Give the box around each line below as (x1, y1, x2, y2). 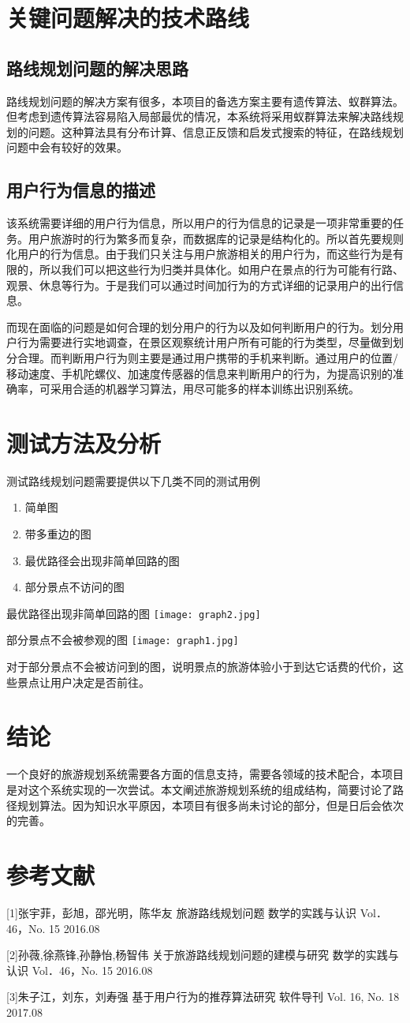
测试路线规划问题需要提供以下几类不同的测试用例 (6, 472, 260, 489)
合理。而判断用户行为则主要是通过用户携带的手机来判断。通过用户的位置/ (17, 349, 398, 365)
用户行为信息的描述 (6, 178, 155, 202)
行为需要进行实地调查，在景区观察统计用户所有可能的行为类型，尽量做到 (17, 334, 393, 350)
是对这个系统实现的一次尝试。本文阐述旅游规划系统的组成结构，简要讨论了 (6, 781, 393, 797)
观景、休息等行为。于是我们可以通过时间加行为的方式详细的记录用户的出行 (6, 276, 393, 293)
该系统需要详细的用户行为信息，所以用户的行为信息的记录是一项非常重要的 (6, 215, 393, 231)
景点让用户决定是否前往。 (17, 673, 150, 690)
